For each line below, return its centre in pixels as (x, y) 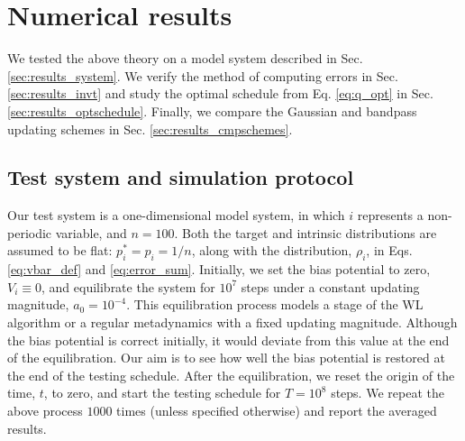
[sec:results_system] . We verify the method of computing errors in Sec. (203, 75)
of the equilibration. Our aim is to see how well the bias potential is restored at (226, 358)
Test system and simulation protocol (181, 177)
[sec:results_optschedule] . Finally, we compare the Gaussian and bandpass (212, 110)
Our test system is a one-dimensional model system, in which (176, 215)
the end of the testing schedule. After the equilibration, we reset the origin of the (231, 375)
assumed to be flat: (60, 250)
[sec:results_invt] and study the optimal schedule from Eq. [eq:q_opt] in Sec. (220, 93)
